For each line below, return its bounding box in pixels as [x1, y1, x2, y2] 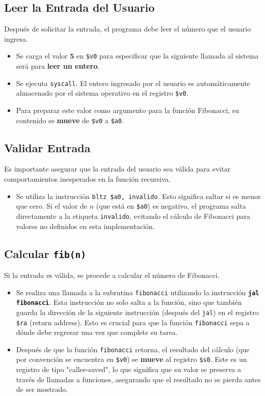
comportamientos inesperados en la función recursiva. [4, 174, 171, 184]
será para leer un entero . [16, 61, 100, 71]
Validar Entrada [4, 139, 91, 155]
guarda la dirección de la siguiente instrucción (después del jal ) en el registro [16, 306, 259, 317]
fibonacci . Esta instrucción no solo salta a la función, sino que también [16, 297, 242, 307]
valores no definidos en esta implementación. [16, 220, 155, 231]
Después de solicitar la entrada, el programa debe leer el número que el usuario [4, 23, 251, 34]
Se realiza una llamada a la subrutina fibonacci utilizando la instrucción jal [16, 287, 259, 297]
